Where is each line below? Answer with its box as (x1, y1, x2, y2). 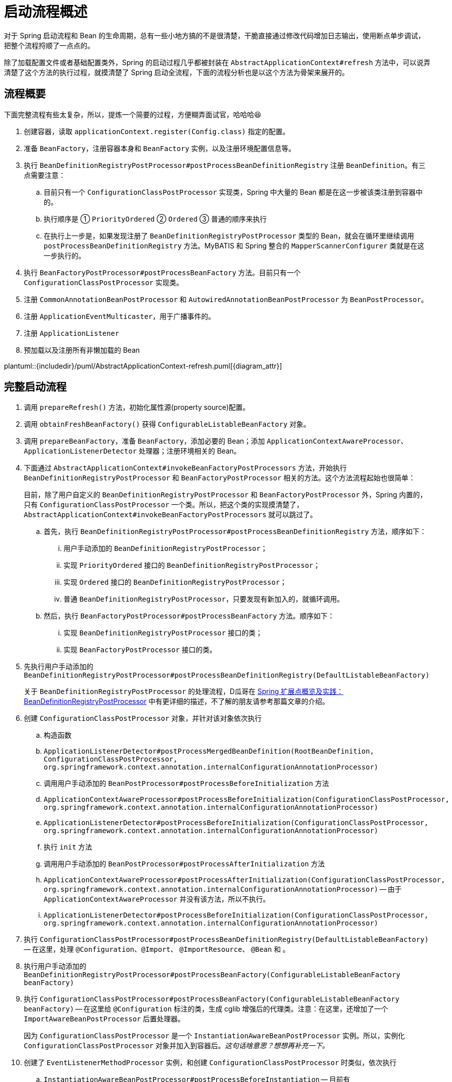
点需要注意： (24, 170, 65, 179)
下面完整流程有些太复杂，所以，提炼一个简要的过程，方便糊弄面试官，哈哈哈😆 (4, 110, 261, 119)
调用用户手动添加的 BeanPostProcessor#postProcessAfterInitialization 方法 (44, 859, 325, 868)
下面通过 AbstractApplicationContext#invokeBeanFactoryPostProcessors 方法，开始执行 (24, 464, 347, 472)
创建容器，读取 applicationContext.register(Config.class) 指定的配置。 (24, 127, 290, 136)
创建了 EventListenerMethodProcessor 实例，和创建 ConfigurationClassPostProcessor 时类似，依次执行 (24, 1058, 397, 1067)
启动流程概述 (4, 3, 88, 20)
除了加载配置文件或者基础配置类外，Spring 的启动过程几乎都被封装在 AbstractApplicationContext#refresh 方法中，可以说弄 (4, 58, 431, 67)
